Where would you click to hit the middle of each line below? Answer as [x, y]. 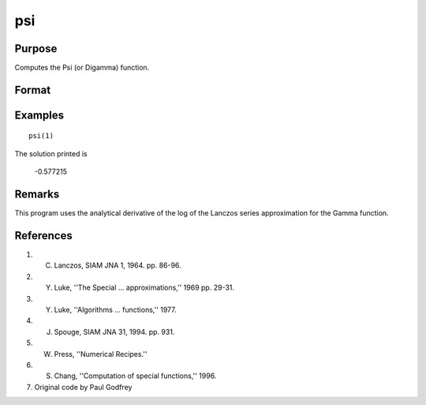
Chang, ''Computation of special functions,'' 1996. [135, 376]
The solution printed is [51, 153]
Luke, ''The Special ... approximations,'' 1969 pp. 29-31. [144, 287]
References [43, 236]
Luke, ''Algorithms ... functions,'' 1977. [115, 310]
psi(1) [41, 136]
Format [33, 90]
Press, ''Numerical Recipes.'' [101, 354]
